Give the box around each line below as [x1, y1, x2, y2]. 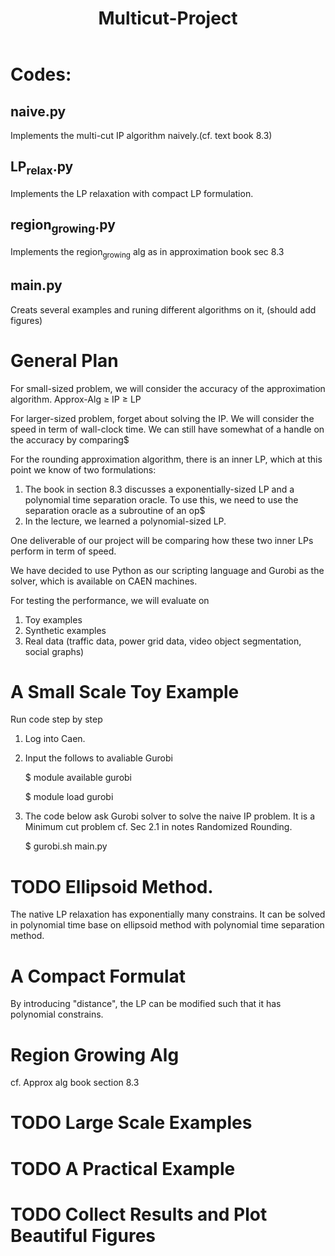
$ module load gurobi [24, 791, 114, 803]
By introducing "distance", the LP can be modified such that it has [10, 998, 282, 1010]
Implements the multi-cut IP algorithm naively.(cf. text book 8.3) [10, 130, 273, 141]
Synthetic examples [24, 624, 107, 636]
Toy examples [24, 613, 83, 626]
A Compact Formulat [10, 965, 186, 987]
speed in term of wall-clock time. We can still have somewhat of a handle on [10, 423, 325, 435]
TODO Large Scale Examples [10, 1112, 253, 1134]
